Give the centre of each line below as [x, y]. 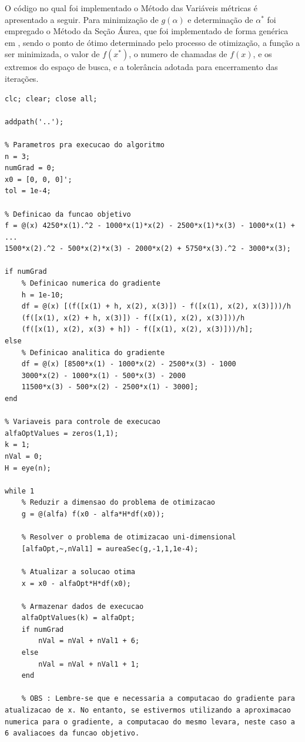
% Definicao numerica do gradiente [91, 284]
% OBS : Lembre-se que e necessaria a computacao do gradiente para [158, 699]
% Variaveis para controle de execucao [83, 422]
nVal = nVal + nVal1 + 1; [89, 664]
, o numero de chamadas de [178, 54]
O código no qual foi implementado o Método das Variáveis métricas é [131, 8]
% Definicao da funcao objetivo [68, 214]
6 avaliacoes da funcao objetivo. [72, 733]
